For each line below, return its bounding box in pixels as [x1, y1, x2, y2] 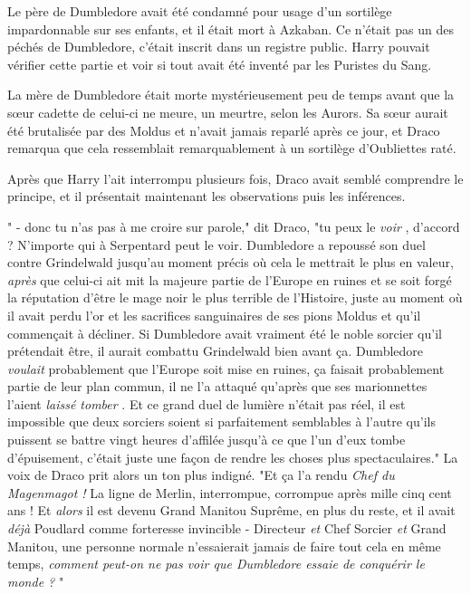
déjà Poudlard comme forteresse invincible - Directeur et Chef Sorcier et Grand [7, 519, 447, 538]
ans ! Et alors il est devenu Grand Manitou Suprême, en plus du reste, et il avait [7, 501, 456, 520]
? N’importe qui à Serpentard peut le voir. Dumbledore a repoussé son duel [7, 235, 426, 254]
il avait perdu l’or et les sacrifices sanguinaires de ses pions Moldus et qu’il [7, 305, 421, 324]
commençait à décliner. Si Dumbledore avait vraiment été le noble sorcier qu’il [7, 323, 442, 342]
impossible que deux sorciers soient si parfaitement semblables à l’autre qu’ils [7, 412, 436, 431]
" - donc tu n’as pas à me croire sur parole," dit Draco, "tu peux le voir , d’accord [7, 216, 460, 235]
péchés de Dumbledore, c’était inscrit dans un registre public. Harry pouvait [7, 37, 430, 56]
